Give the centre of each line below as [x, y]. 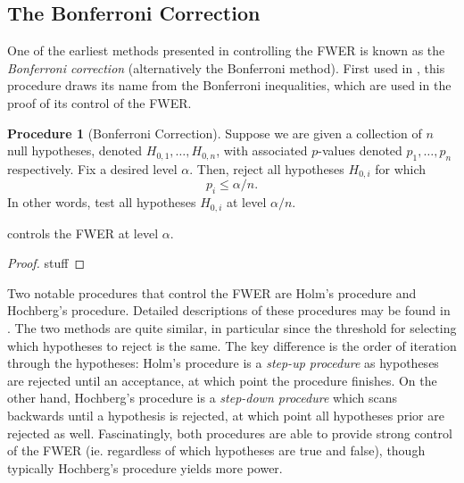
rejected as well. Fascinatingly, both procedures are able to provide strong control [230, 433]
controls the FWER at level [83, 233]
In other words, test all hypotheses [102, 202]
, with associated [262, 150]
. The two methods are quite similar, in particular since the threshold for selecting [232, 328]
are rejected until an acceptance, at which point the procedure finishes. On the [222, 380]
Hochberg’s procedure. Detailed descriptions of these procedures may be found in [229, 310]
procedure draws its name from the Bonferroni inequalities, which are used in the [229, 85]
